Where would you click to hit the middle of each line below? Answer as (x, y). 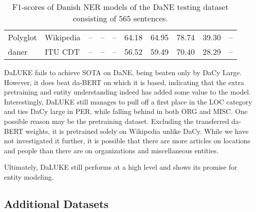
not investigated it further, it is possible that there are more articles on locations (127, 141)
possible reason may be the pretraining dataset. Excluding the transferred (117, 121)
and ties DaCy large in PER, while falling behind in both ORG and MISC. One (126, 111)
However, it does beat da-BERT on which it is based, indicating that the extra (124, 82)
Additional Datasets (57, 203)
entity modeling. (29, 176)
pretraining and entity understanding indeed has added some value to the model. (128, 92)
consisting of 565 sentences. (121, 18)
